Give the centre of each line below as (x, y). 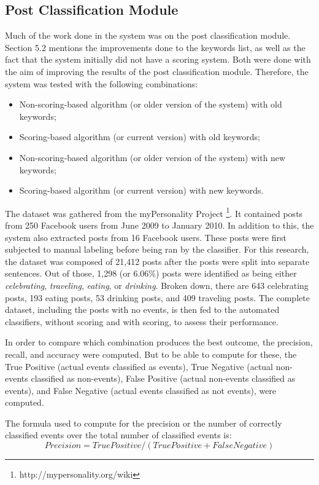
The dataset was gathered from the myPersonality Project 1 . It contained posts (154, 212)
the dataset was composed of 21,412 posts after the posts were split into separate (157, 261)
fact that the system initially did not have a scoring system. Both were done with (158, 59)
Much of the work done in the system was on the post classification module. (148, 35)
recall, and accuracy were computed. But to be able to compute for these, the (151, 354)
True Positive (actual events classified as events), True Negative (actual (139, 366)
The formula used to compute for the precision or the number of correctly (144, 423)
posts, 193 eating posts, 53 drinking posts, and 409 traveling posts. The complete (157, 297)
